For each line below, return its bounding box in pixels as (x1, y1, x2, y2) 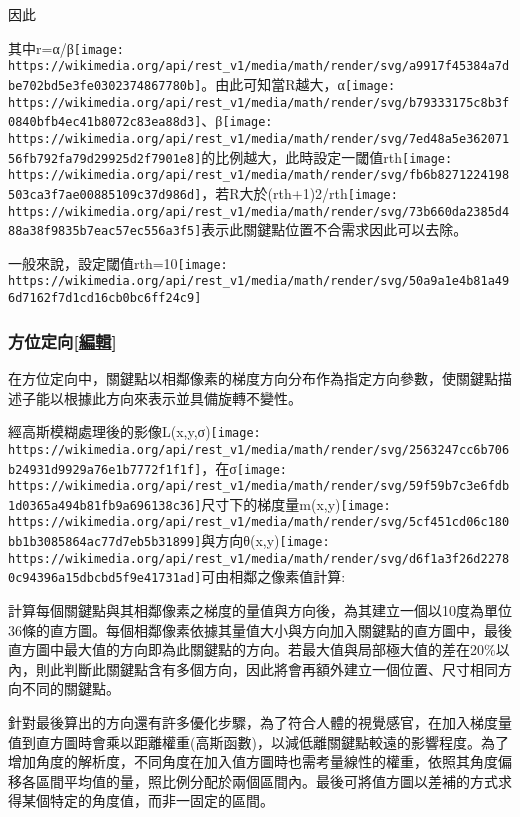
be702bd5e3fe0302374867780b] (8, 78, 202, 93)
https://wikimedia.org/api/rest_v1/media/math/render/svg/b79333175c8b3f (8, 95, 510, 110)
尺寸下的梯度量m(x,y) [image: (201, 493, 391, 514)
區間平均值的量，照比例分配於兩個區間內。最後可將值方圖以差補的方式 (35, 770, 498, 791)
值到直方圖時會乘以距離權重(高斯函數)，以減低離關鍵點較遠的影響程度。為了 (8, 731, 509, 752)
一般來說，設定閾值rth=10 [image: (8, 252, 228, 273)
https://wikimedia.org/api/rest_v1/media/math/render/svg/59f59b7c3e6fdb (8, 479, 510, 494)
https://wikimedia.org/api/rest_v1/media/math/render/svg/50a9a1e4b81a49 (8, 274, 510, 289)
